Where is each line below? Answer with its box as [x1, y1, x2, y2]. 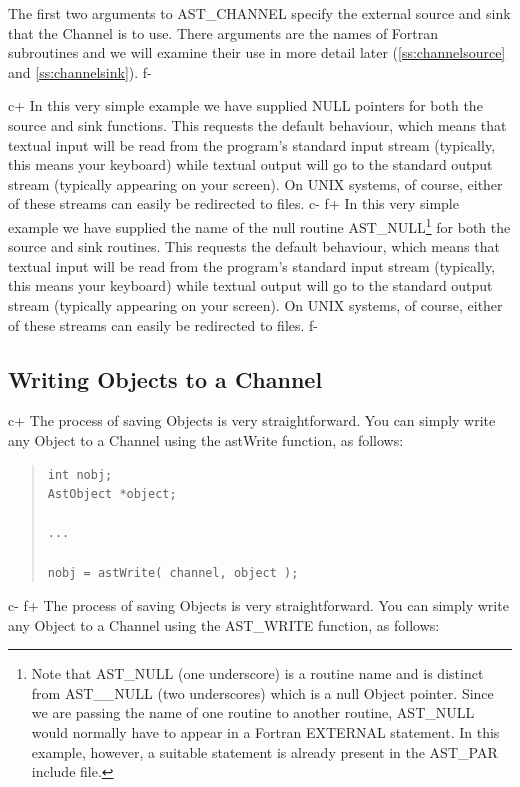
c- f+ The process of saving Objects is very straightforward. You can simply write [8, 595, 509, 616]
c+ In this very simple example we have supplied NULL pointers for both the [8, 95, 483, 116]
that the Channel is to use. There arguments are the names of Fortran [8, 22, 439, 43]
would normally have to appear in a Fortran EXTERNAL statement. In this [31, 722, 500, 743]
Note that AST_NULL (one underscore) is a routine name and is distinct [31, 663, 484, 684]
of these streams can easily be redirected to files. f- [8, 314, 319, 335]
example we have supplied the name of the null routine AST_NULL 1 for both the [8, 213, 511, 237]
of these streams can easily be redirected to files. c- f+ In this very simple [8, 193, 459, 214]
